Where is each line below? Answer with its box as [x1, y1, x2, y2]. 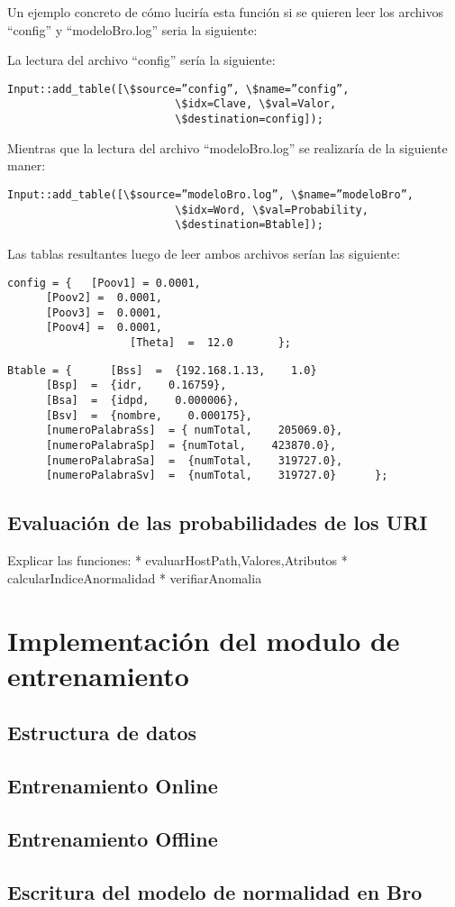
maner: [7, 156, 46, 175]
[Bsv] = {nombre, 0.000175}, [45, 408, 253, 422]
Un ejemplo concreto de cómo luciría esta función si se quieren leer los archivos [7, 3, 443, 21]
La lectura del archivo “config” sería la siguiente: [7, 50, 276, 69]
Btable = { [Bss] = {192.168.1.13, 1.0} [7, 363, 317, 377]
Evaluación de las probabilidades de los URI [7, 508, 428, 536]
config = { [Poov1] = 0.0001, [7, 276, 201, 289]
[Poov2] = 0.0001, [45, 291, 162, 305]
